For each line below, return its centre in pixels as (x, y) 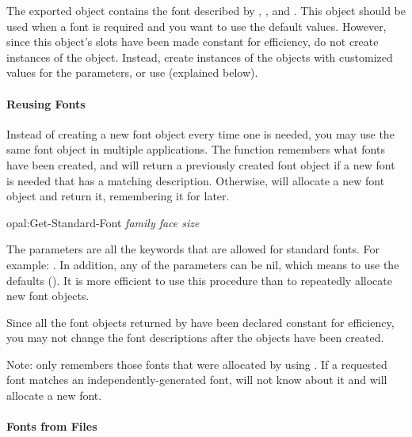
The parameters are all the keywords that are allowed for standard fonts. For (193, 249)
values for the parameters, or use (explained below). (132, 72)
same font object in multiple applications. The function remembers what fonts (196, 149)
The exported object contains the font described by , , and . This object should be (206, 10)
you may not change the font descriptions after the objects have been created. (195, 338)
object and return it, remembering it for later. (118, 196)
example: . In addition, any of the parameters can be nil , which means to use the (203, 264)
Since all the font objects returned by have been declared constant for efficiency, (200, 322)
